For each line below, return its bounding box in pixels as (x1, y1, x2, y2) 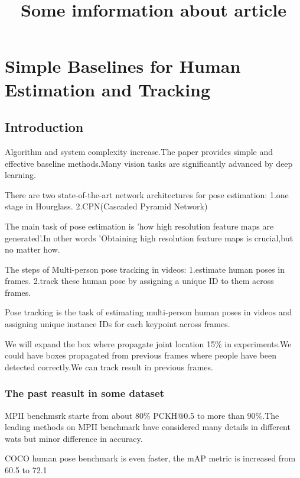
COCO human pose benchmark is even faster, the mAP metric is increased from (5, 452, 296, 464)
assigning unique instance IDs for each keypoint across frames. (5, 318, 230, 330)
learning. (5, 169, 36, 181)
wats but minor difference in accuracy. (5, 432, 143, 444)
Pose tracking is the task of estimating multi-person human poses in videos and (5, 306, 292, 318)
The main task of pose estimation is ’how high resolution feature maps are (5, 219, 274, 232)
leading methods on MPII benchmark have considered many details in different (5, 421, 291, 433)
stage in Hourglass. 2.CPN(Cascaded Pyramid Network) (5, 200, 208, 212)
